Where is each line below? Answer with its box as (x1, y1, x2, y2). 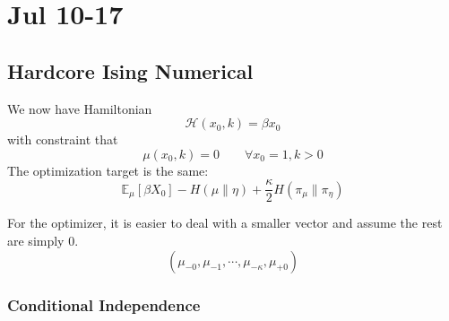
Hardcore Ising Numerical (7, 56, 254, 84)
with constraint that (7, 130, 118, 149)
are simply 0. (7, 231, 79, 250)
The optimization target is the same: (7, 160, 209, 179)
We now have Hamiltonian (7, 99, 152, 117)
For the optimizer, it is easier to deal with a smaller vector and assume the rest (7, 213, 443, 232)
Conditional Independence (7, 293, 201, 316)
